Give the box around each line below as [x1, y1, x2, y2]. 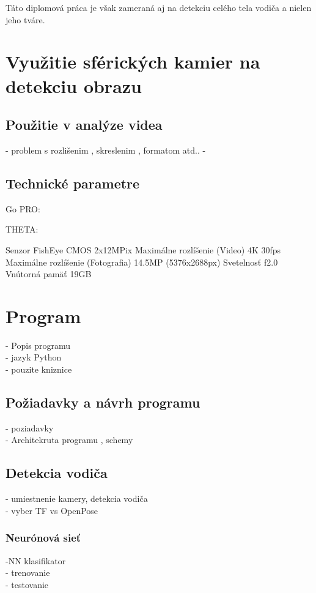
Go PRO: [6, 202, 40, 215]
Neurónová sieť [6, 530, 81, 545]
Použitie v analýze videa [6, 115, 163, 134]
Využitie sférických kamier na [6, 49, 260, 74]
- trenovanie [6, 566, 50, 579]
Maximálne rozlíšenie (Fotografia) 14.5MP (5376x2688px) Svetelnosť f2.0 [6, 255, 278, 268]
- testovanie [6, 578, 49, 591]
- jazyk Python [6, 351, 62, 364]
